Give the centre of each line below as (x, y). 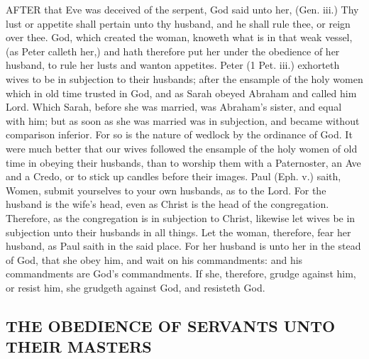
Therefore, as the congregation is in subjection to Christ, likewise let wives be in (181, 217)
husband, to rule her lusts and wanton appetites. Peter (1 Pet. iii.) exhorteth (173, 65)
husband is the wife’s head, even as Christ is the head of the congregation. (167, 204)
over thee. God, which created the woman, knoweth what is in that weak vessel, (179, 37)
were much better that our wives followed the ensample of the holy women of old (182, 148)
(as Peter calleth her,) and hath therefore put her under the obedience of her (173, 51)
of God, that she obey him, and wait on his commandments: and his (154, 259)
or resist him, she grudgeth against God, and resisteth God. (136, 287)
